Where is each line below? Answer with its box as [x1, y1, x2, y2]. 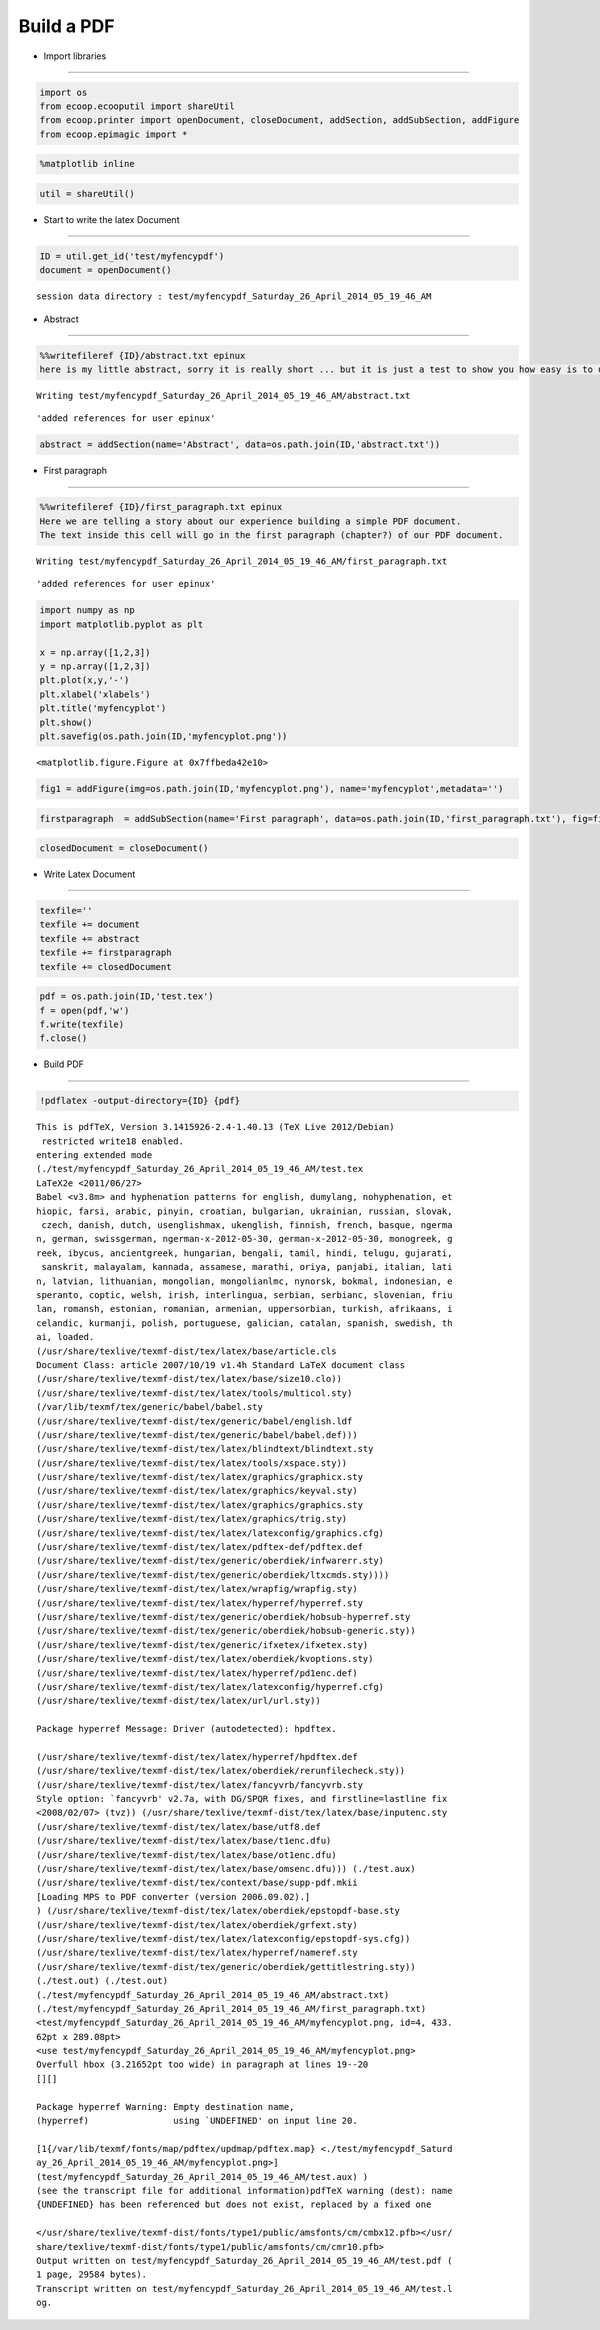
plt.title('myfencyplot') [39, 703, 167, 714]
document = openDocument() [39, 265, 172, 276]
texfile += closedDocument [39, 961, 172, 972]
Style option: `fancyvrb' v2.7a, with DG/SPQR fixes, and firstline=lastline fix [36, 1793, 448, 1805]
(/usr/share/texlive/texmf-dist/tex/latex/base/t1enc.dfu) [36, 1835, 332, 1847]
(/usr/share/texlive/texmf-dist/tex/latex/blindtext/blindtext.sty [36, 1443, 374, 1455]
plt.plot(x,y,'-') [39, 675, 130, 686]
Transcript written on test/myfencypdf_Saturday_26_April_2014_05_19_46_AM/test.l [36, 2283, 453, 2294]
